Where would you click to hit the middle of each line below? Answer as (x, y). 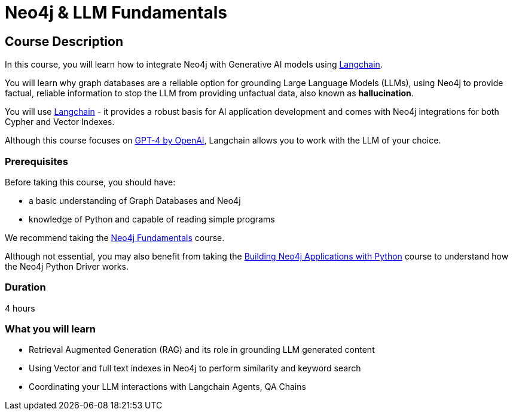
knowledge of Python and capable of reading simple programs (152, 219)
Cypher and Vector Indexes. (60, 122)
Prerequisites (36, 161)
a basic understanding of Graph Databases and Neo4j (135, 200)
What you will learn (51, 329)
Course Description (64, 41)
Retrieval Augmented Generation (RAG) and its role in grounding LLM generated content (202, 350)
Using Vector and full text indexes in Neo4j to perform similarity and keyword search (195, 368)
